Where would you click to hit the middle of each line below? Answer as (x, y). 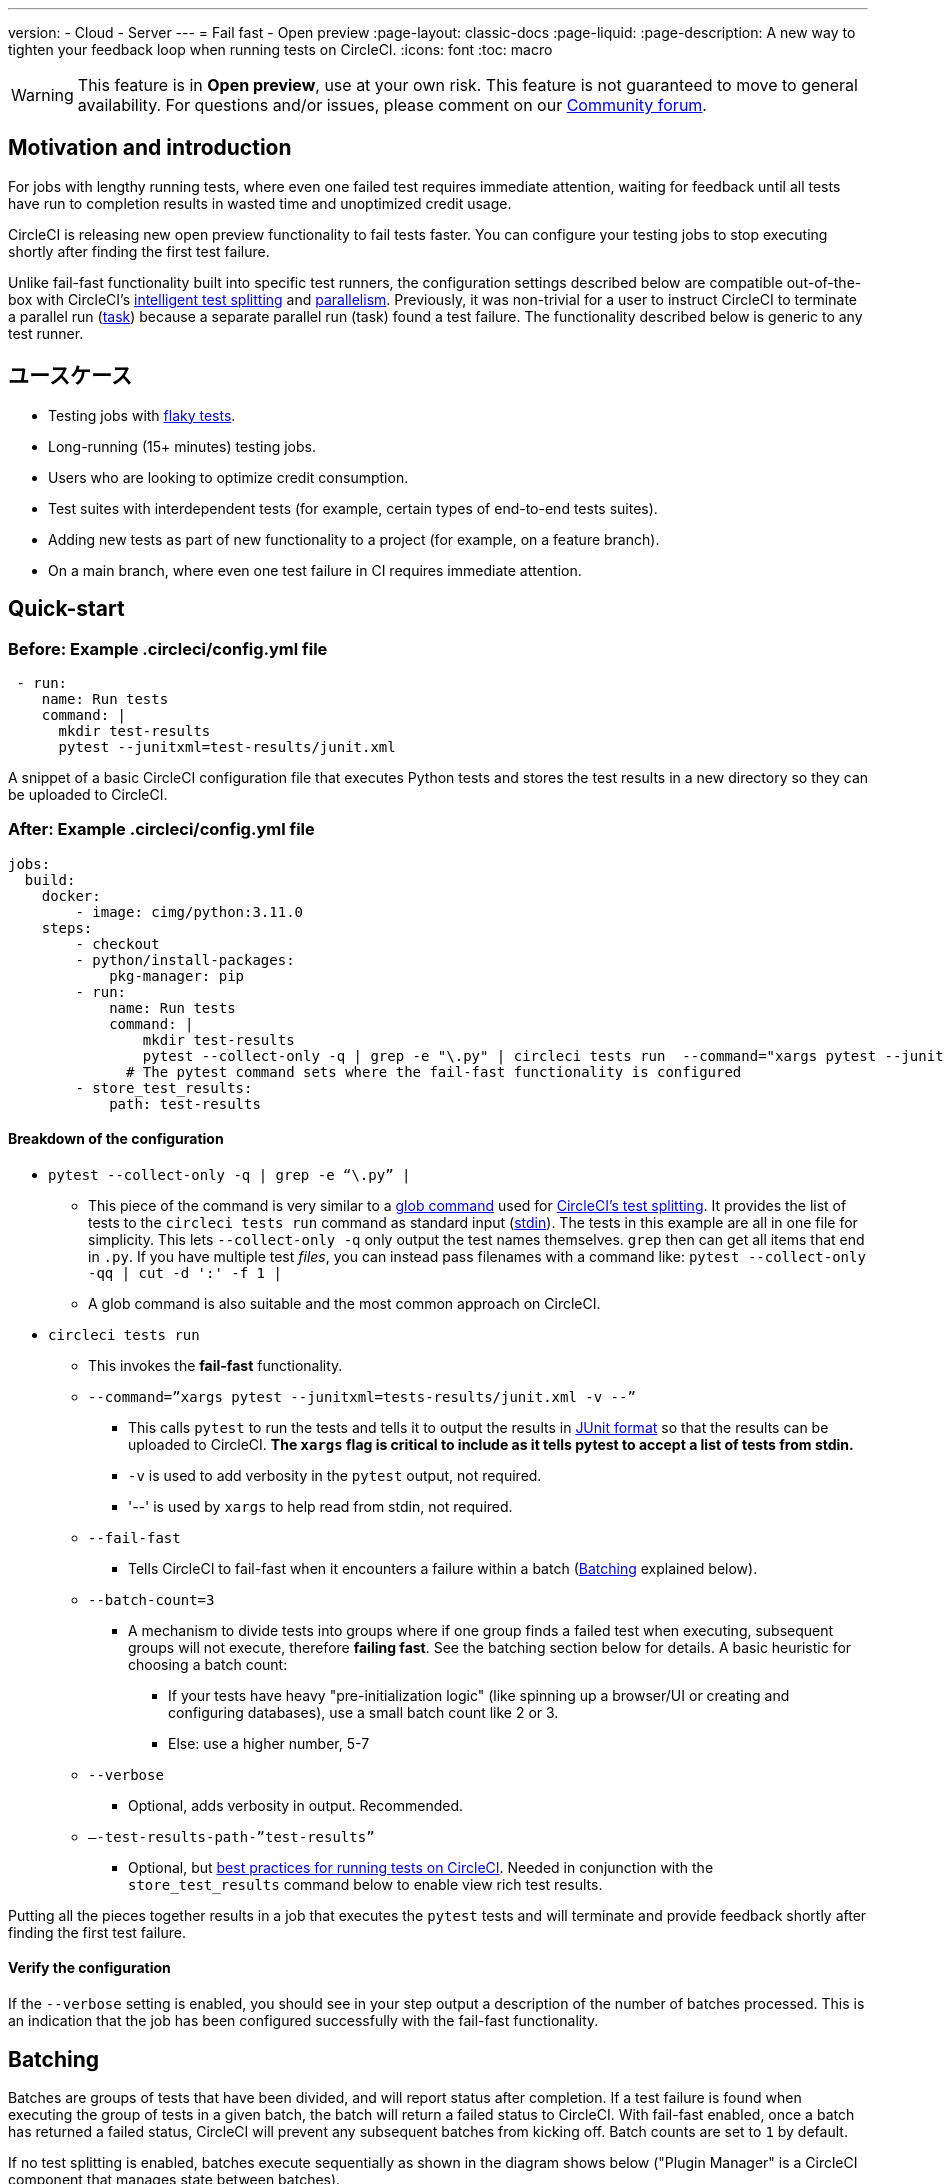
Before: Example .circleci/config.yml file (168, 648)
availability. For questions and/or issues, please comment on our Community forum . (392, 105)
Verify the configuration (89, 1968)
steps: (67, 927)
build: (50, 879)
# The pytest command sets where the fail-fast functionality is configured (434, 1071)
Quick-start (66, 609)
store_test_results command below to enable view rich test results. (365, 1884)
